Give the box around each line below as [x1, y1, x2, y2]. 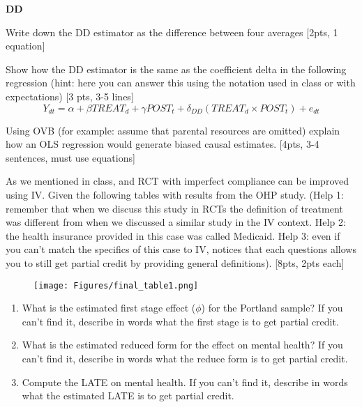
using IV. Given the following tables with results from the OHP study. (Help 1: [6, 187, 344, 201]
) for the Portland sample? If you [201, 300, 343, 315]
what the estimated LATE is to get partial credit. [22, 388, 234, 403]
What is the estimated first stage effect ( [22, 300, 196, 315]
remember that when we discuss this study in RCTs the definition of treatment [6, 201, 343, 215]
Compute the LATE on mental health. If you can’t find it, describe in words [22, 374, 348, 389]
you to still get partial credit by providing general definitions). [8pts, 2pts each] [6, 255, 345, 270]
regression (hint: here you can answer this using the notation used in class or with [6, 75, 356, 90]
